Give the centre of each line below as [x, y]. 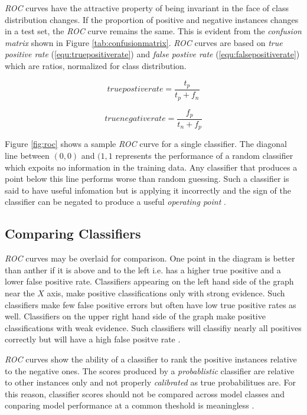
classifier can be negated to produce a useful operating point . [115, 202]
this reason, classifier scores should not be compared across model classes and [145, 393]
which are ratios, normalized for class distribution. [96, 65]
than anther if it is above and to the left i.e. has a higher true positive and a [143, 269]
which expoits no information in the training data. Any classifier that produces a [151, 167]
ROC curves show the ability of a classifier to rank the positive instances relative [151, 359]
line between [27, 156]
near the [20, 293]
